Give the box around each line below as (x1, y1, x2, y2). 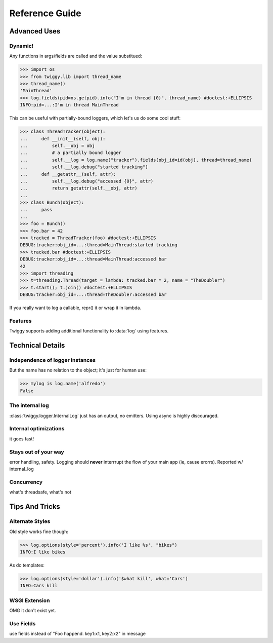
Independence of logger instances (9, 357, 96, 364)
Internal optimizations (9, 425, 65, 432)
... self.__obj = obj (20, 143, 95, 148)
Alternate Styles (9, 518, 51, 525)
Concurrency (9, 479, 43, 486)
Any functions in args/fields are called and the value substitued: (9, 53, 143, 59)
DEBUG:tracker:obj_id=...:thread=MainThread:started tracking (20, 242, 177, 248)
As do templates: (9, 562, 45, 568)
